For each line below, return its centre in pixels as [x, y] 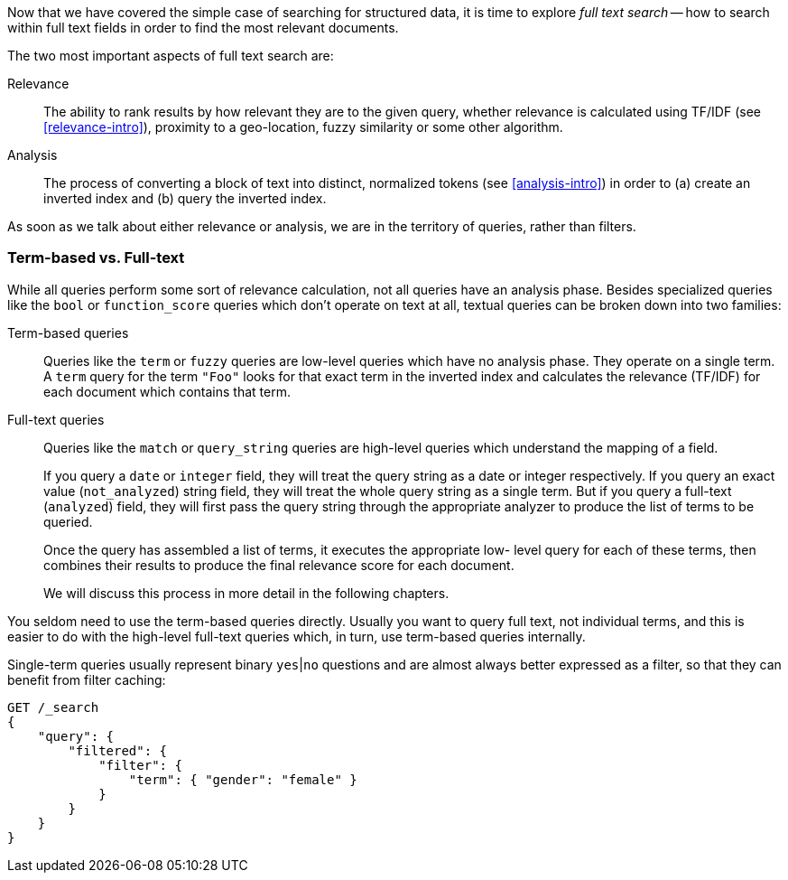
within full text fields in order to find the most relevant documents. [203, 28]
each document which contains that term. [167, 391]
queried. [68, 521]
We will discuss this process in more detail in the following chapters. [246, 593]
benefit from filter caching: [87, 679]
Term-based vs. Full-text [96, 258]
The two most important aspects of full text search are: [171, 56]
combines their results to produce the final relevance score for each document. [279, 565]
